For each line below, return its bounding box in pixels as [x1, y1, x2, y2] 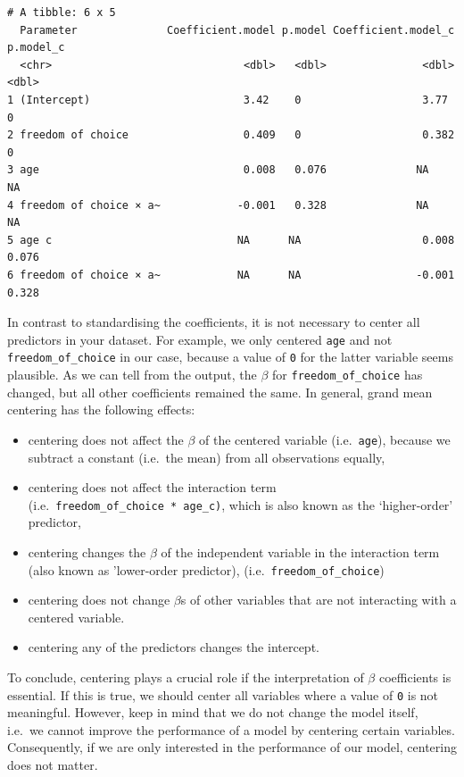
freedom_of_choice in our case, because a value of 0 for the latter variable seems [7, 347, 453, 366]
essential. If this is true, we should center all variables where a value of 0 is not [7, 685, 439, 704]
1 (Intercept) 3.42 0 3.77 [7, 93, 448, 106]
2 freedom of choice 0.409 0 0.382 [7, 129, 455, 142]
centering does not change [28, 590, 170, 609]
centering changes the [28, 542, 146, 561]
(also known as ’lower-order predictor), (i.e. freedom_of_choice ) [28, 560, 385, 579]
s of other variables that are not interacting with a [180, 590, 457, 609]
